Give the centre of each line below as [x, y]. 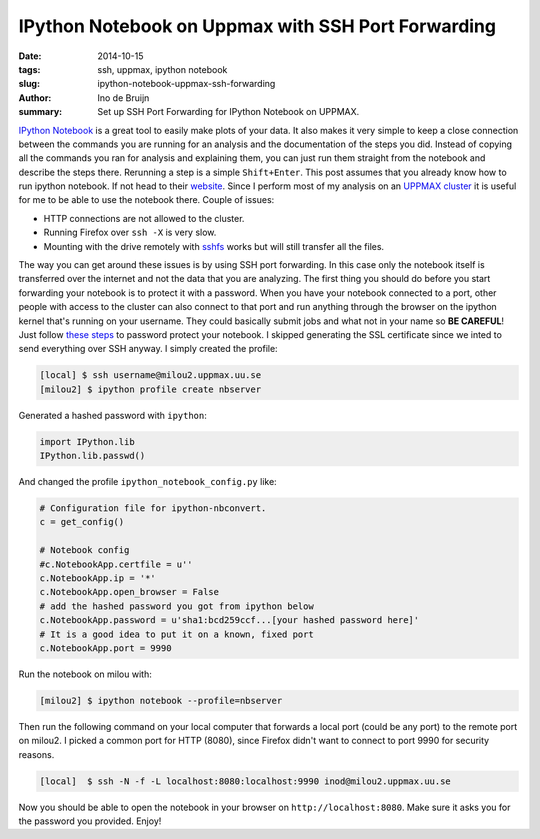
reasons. [36, 754]
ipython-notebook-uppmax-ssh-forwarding [186, 84]
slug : [29, 84]
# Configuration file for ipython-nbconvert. [153, 508]
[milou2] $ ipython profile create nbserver [150, 389]
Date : [30, 56]
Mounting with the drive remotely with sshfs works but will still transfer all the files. [214, 246]
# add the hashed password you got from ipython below [176, 606]
